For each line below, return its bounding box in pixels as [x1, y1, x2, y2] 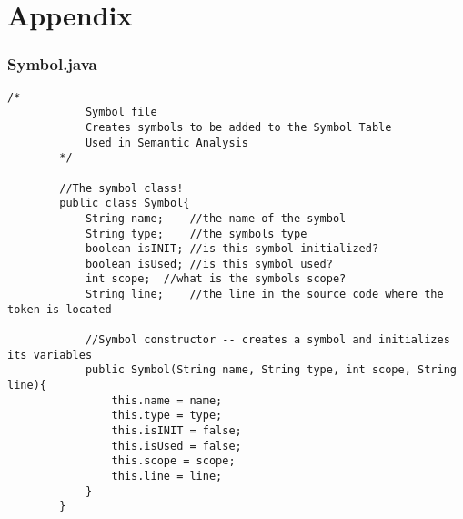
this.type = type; [111, 409, 223, 422]
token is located [7, 302, 112, 316]
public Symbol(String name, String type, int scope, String [85, 363, 457, 377]
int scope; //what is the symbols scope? [85, 272, 347, 286]
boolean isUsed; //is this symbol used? [85, 257, 333, 270]
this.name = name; [111, 393, 223, 407]
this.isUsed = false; [111, 439, 242, 453]
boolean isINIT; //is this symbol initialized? [85, 242, 379, 256]
